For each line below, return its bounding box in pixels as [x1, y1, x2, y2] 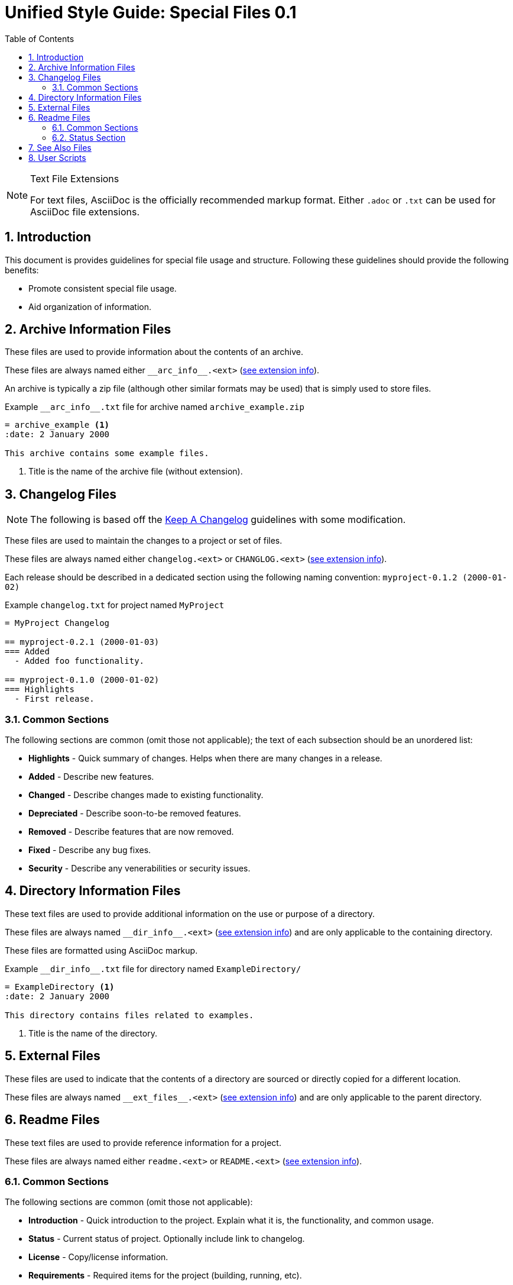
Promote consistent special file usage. [28, 283, 177, 293]
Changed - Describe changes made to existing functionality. [28, 790, 264, 800]
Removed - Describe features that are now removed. [28, 826, 234, 837]
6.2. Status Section [52, 132, 126, 143]
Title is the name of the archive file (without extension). [28, 466, 243, 477]
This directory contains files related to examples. [5, 1010, 254, 1020]
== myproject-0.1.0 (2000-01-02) [5, 675, 160, 685]
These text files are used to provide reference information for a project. [5, 1137, 281, 1148]
